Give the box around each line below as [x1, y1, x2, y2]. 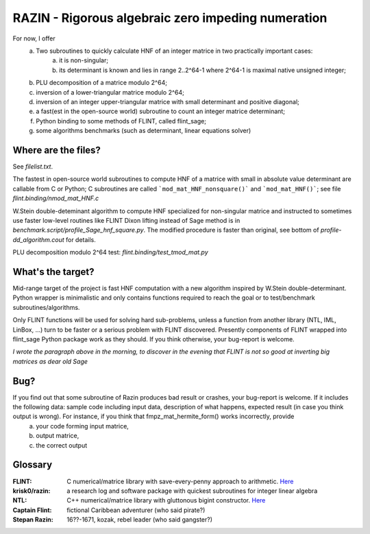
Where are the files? [12, 144, 101, 156]
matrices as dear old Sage [12, 357, 88, 365]
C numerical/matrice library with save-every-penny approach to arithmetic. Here [66, 477, 294, 485]
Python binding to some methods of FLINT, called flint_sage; [36, 117, 207, 125]
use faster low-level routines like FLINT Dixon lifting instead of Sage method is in [12, 216, 241, 224]
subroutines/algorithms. [12, 303, 80, 311]
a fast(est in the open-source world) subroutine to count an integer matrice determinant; [36, 107, 286, 116]
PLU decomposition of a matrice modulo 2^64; [36, 79, 168, 87]
